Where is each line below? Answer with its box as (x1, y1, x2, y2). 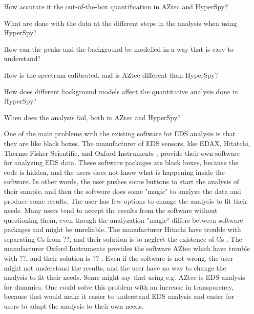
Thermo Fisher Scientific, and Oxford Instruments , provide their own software (4, 147, 240, 158)
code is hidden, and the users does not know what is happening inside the (4, 167, 225, 177)
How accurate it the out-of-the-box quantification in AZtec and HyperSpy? (4, 1, 228, 11)
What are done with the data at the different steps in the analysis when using (4, 18, 237, 28)
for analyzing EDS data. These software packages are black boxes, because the (4, 157, 238, 167)
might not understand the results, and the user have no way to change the (4, 262, 226, 272)
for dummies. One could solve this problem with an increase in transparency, (4, 281, 233, 292)
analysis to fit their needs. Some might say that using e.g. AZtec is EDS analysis (4, 272, 245, 282)
